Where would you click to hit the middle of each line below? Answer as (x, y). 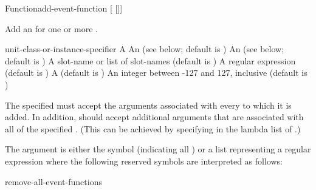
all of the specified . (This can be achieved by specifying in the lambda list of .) (153, 128)
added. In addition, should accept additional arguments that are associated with (154, 117)
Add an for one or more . (51, 28)
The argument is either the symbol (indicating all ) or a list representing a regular (158, 149)
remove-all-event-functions (53, 181)
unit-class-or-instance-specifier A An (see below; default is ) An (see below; (145, 49)
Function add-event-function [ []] (64, 8)
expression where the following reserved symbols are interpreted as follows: (144, 161)
